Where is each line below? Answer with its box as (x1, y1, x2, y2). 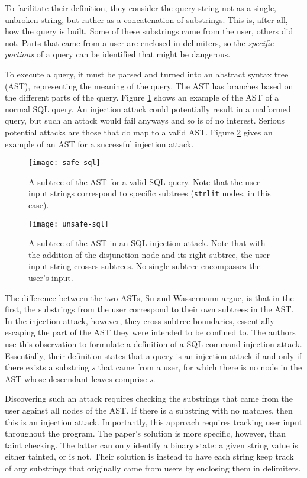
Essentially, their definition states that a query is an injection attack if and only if (5, 349, 302, 361)
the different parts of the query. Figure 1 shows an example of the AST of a (5, 91, 279, 104)
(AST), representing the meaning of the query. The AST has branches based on (5, 79, 293, 92)
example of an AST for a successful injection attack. (5, 137, 194, 150)
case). (28, 199, 49, 211)
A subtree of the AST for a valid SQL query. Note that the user (28, 175, 260, 188)
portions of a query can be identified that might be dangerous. (5, 48, 231, 60)
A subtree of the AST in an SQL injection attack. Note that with (28, 237, 266, 249)
